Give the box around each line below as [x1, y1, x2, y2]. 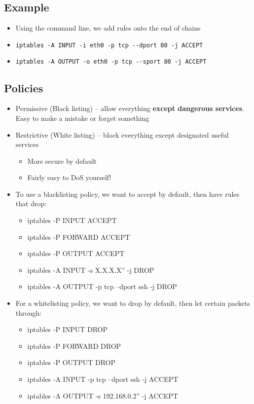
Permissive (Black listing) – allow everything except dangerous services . [15, 103, 244, 113]
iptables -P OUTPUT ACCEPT [27, 248, 125, 258]
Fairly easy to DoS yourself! [27, 172, 111, 183]
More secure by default [27, 155, 97, 166]
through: [15, 307, 41, 318]
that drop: [15, 198, 47, 209]
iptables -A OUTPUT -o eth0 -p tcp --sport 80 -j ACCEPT [15, 58, 207, 66]
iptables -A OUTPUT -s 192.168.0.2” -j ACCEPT [27, 390, 178, 401]
